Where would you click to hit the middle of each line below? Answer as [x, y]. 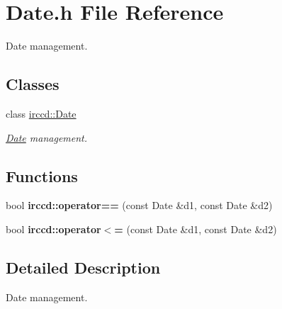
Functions [42, 175]
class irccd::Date [41, 113]
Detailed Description [83, 267]
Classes [33, 84]
